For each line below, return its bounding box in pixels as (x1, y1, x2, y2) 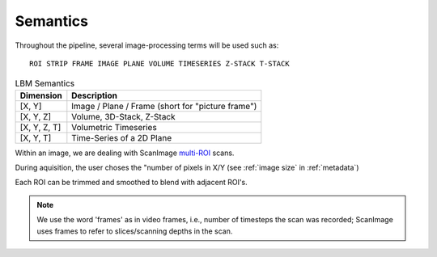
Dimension (19, 90, 62, 101)
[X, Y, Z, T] (19, 121, 62, 133)
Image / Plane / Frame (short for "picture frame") (71, 100, 257, 112)
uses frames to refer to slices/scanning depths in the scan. (36, 226, 233, 236)
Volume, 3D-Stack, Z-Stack (71, 111, 176, 122)
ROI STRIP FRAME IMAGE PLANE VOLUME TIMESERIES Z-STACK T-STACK (29, 59, 291, 68)
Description (71, 90, 117, 101)
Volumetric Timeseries (71, 121, 157, 133)
